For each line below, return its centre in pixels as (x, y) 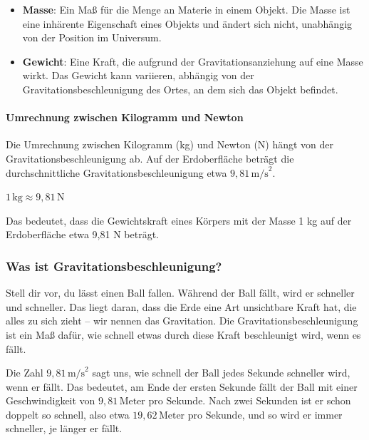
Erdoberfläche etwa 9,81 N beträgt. (82, 234)
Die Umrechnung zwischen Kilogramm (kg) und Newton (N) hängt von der (170, 144)
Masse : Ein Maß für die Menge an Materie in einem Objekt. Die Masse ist (186, 9)
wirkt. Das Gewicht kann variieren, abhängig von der (138, 75)
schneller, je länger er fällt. (64, 428)
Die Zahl (25, 373)
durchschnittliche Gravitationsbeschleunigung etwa (116, 172)
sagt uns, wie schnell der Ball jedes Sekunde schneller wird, (221, 373)
